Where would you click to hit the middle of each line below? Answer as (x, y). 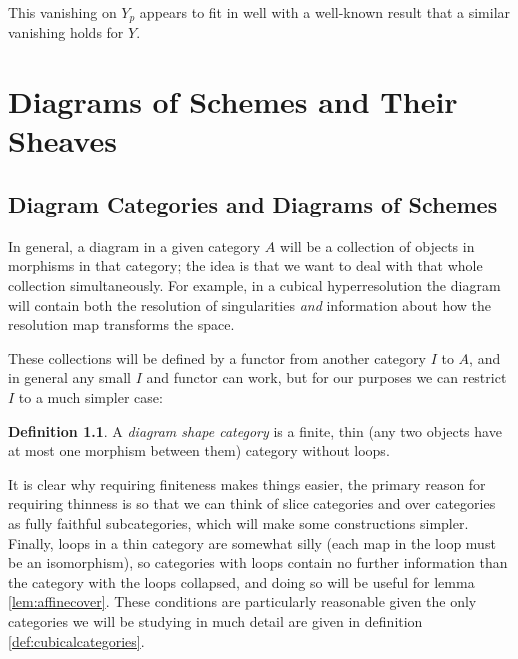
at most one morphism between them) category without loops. (199, 450)
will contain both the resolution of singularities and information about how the (250, 304)
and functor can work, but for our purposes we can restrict (326, 377)
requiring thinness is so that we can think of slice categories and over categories (252, 503)
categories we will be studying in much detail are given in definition (215, 620)
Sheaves (62, 140)
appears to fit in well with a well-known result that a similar (325, 12)
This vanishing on (62, 12)
